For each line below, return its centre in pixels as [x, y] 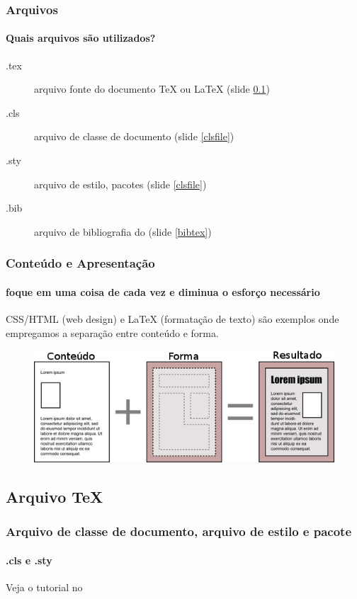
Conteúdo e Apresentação [80, 263]
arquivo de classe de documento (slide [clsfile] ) [134, 136]
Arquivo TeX [55, 496]
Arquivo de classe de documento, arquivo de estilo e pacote [178, 531]
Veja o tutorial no [44, 587]
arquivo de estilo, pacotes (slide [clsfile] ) [120, 184]
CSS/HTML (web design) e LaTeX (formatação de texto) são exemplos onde [172, 319]
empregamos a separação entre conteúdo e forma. [112, 332]
